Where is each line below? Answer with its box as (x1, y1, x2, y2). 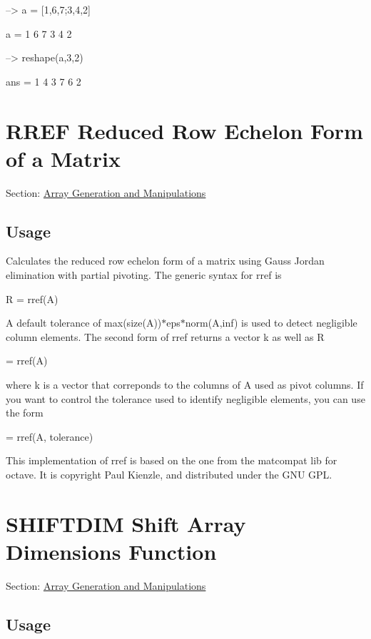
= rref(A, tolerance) (6, 429, 93, 444)
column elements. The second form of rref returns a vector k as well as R (6, 329, 325, 344)
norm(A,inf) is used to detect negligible (185, 315, 357, 330)
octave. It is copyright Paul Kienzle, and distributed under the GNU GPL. (6, 467, 332, 482)
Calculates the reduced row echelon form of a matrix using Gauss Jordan (6, 253, 325, 268)
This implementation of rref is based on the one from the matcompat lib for (6, 453, 337, 468)
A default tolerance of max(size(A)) (6, 315, 162, 330)
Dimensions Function (6, 536, 217, 566)
